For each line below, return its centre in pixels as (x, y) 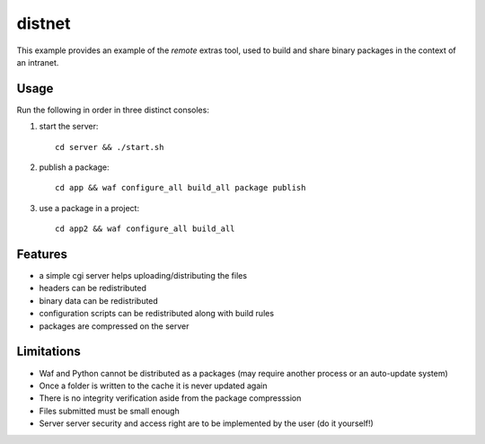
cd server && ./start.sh (110, 147)
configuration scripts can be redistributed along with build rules (156, 314)
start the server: (69, 127)
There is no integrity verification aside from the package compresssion (170, 398)
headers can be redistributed (93, 289)
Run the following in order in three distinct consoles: (113, 110)
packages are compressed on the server (114, 326)
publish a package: (74, 167)
